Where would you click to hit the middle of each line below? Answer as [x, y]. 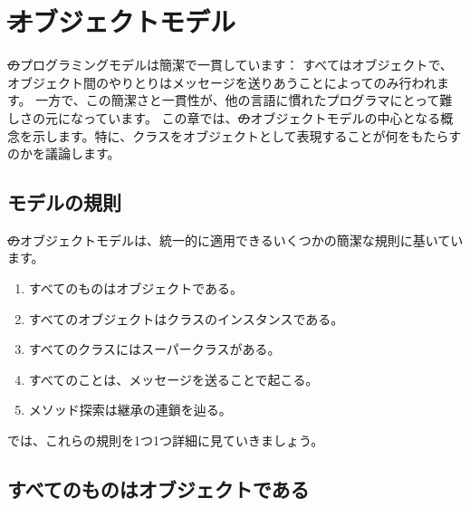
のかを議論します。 [64, 153]
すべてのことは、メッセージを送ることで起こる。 [173, 379]
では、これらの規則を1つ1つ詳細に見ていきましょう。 [166, 440]
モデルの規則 [64, 202]
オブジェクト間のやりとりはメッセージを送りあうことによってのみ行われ [222, 82]
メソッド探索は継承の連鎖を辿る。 [130, 410]
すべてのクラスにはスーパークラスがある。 [154, 349]
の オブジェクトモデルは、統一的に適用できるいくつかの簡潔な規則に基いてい [235, 239]
